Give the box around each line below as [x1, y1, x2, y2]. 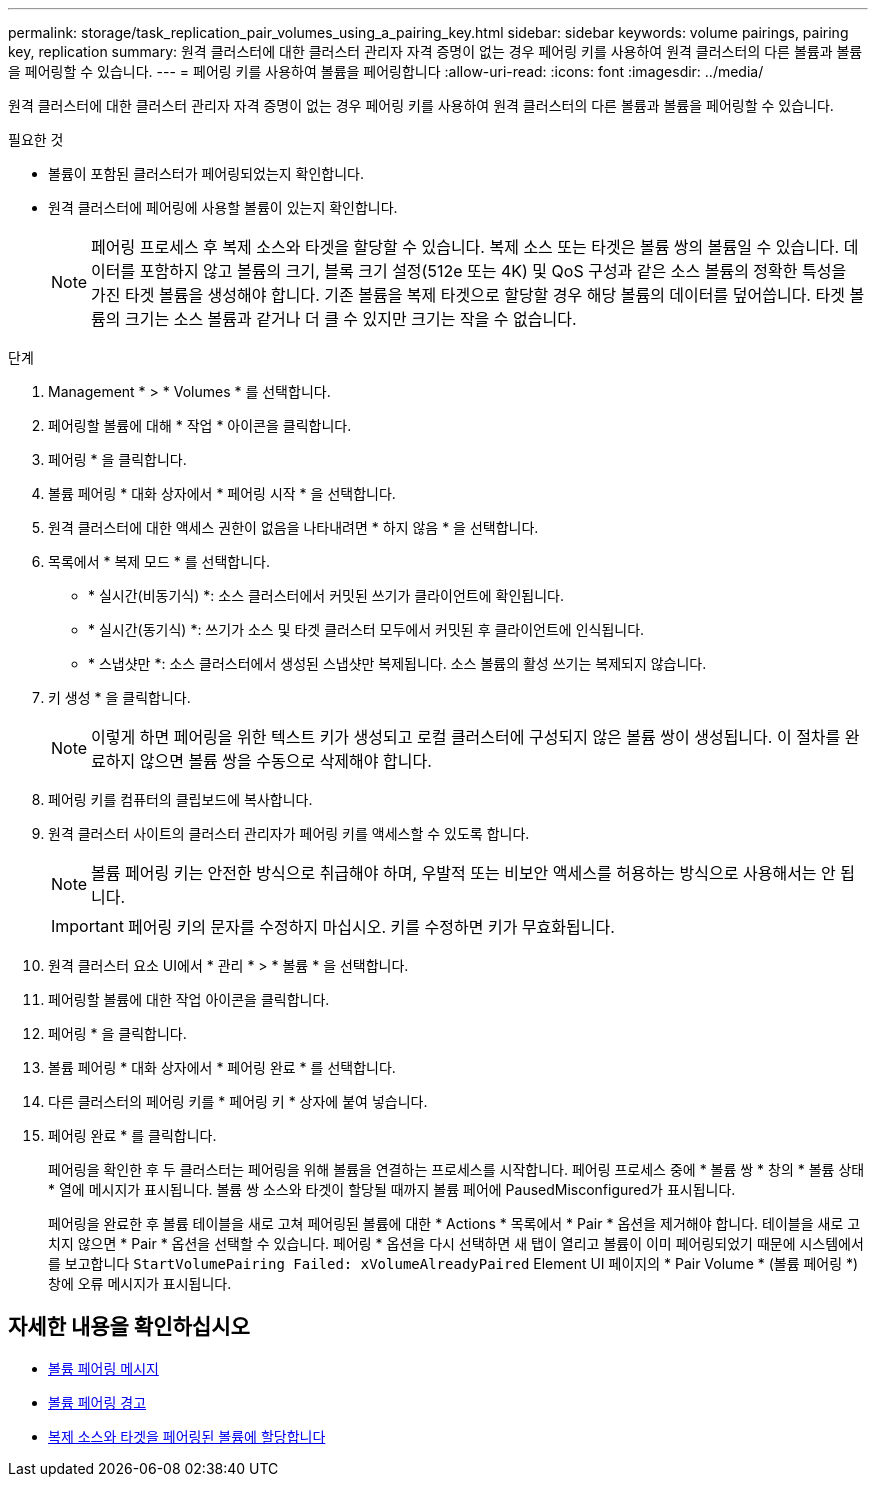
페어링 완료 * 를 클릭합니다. [48, 1127, 217, 1144]
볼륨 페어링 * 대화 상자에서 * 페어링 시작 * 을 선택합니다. [48, 485, 396, 502]
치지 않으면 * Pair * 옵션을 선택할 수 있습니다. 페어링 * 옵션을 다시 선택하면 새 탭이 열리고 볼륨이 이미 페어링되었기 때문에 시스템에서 [48, 1235, 864, 1252]
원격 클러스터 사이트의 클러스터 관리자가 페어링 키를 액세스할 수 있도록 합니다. [48, 825, 530, 842]
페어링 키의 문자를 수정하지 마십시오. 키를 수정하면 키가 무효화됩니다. [127, 917, 615, 937]
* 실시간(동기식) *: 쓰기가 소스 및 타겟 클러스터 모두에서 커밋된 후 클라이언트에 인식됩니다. [88, 621, 645, 638]
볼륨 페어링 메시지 [48, 1359, 159, 1377]
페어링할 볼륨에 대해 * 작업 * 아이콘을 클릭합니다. [48, 417, 352, 434]
